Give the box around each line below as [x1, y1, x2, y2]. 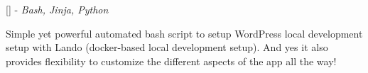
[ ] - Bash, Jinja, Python [6, 2, 109, 16]
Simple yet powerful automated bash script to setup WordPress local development [6, 26, 363, 40]
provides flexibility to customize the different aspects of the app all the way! [6, 53, 337, 68]
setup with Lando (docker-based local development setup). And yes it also [6, 40, 328, 55]
